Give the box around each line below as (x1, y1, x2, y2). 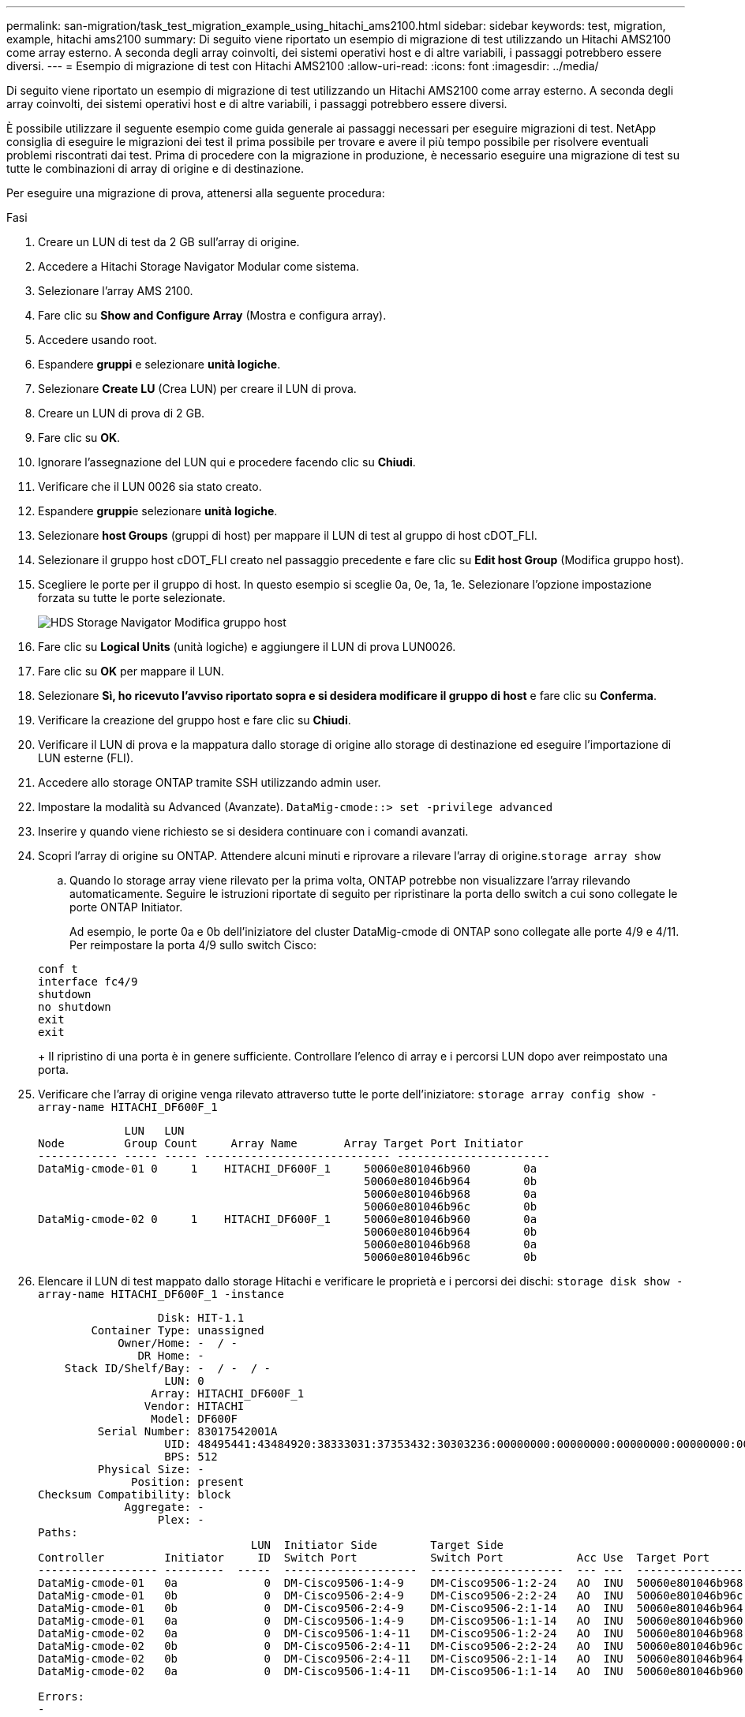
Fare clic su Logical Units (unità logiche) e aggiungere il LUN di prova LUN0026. (38, 640, 456, 653)
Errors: (38, 1690, 85, 1703)
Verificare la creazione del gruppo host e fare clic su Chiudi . (38, 713, 351, 727)
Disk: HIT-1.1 (157, 1311, 245, 1324)
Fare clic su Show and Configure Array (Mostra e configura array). (38, 309, 387, 322)
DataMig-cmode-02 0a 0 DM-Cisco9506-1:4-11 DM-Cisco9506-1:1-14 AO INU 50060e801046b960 (38, 1665, 743, 1678)
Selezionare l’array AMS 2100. (38, 284, 193, 297)
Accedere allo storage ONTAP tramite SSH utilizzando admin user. (38, 776, 381, 789)
